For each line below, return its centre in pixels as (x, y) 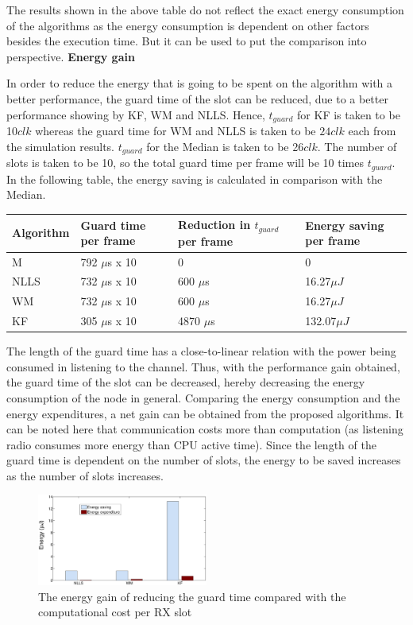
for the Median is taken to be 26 (225, 146)
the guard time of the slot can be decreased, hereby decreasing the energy (186, 382)
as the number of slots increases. (85, 475)
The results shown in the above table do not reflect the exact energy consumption (205, 10)
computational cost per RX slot (115, 612)
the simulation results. (60, 146)
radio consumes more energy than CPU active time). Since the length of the (191, 444)
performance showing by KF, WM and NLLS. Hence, (136, 114)
